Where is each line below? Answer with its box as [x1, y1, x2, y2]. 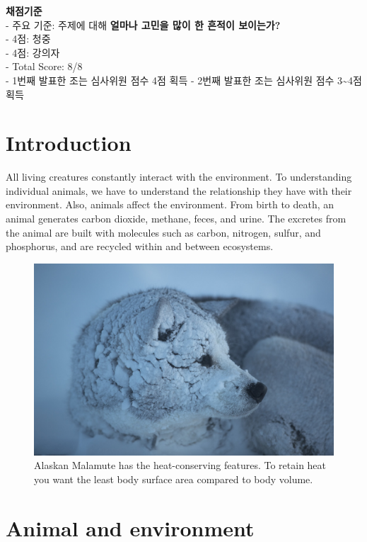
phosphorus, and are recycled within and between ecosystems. [6, 239, 274, 254]
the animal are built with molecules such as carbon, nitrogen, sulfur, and [6, 225, 321, 239]
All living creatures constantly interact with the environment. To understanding [6, 169, 352, 184]
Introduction [6, 128, 132, 157]
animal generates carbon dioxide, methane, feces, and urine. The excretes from [6, 211, 346, 226]
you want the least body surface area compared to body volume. [34, 471, 313, 486]
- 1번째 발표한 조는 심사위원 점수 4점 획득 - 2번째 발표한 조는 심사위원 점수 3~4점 [6, 72, 362, 87]
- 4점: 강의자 [6, 45, 60, 60]
